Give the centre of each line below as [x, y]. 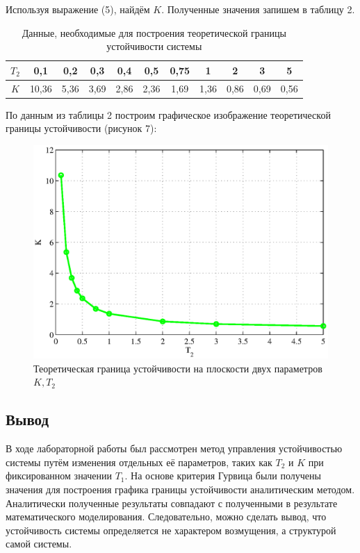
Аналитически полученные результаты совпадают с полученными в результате [172, 503]
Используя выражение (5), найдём [78, 9]
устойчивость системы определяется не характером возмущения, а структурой [171, 530]
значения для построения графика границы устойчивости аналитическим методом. [180, 489]
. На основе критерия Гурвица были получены [223, 476]
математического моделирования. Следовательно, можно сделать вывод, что [166, 517]
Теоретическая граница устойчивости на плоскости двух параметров [178, 368]
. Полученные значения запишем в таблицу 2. [258, 9]
